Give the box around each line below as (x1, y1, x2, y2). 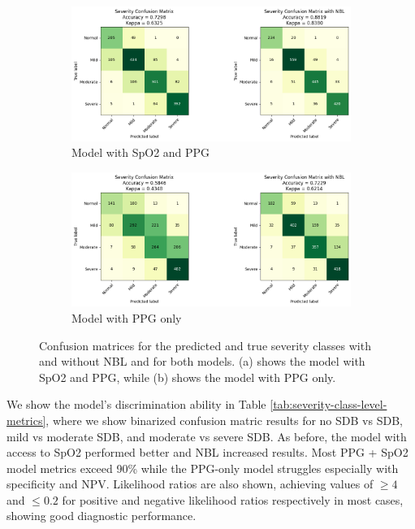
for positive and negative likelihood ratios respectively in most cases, (62, 491, 404, 508)
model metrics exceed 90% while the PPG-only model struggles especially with (6, 459, 399, 476)
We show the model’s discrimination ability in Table (6, 396, 266, 413)
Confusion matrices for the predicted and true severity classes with (39, 336, 371, 353)
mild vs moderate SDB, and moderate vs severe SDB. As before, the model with (6, 427, 407, 444)
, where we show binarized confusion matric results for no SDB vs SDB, (45, 411, 403, 428)
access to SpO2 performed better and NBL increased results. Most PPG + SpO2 (6, 444, 409, 461)
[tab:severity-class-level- (270, 396, 387, 413)
